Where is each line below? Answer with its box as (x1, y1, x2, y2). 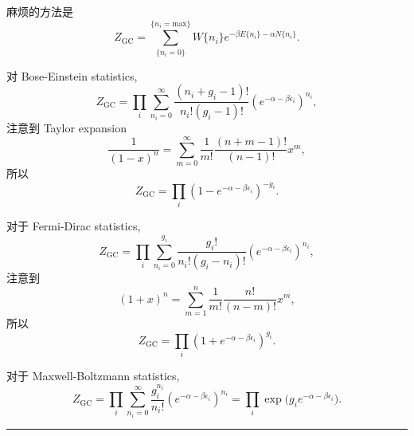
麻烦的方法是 (6, 3, 73, 19)
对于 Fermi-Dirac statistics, (6, 218, 141, 234)
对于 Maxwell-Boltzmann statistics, (6, 367, 180, 384)
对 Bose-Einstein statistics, (6, 67, 138, 84)
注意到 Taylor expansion (6, 120, 127, 136)
